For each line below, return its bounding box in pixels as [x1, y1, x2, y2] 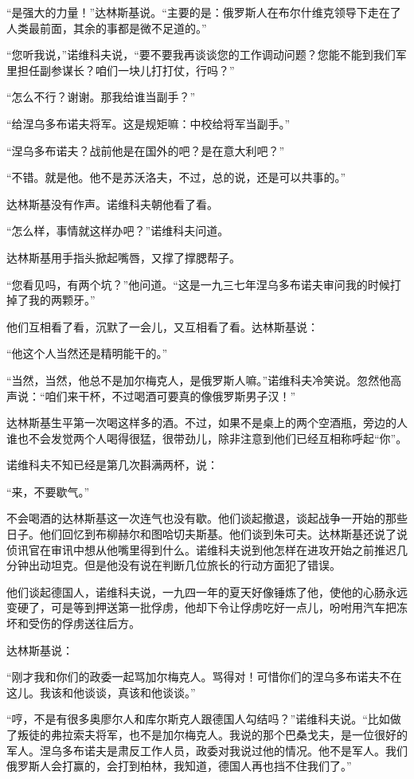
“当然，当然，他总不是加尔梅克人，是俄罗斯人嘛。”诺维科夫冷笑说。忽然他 [6, 371, 391, 388]
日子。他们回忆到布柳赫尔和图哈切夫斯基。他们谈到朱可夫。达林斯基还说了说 [6, 526, 408, 542]
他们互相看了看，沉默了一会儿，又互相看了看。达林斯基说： [6, 318, 318, 335]
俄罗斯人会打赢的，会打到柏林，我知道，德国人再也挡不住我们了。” [6, 757, 352, 774]
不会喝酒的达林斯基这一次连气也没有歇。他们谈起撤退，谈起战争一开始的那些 [6, 510, 408, 527]
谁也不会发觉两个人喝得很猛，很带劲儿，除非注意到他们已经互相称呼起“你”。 [6, 429, 408, 446]
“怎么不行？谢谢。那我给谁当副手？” [6, 88, 196, 105]
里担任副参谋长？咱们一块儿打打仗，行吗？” [6, 61, 235, 78]
